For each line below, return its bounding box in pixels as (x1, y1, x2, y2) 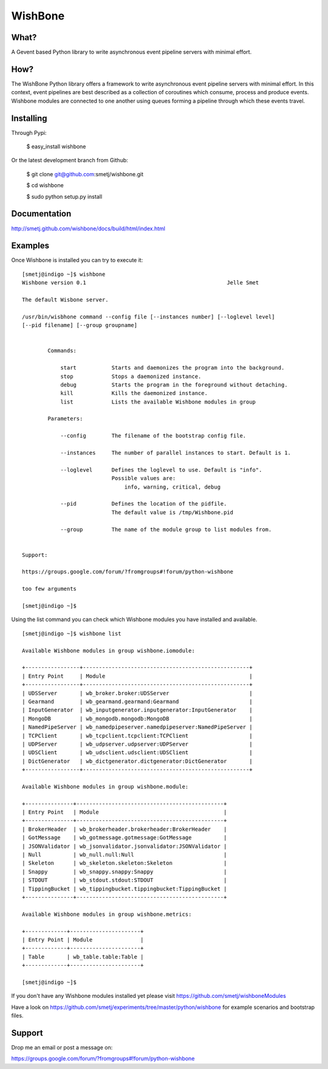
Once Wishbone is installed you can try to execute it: (11, 256, 143, 264)
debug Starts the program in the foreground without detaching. (60, 381, 288, 388)
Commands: (47, 347, 77, 354)
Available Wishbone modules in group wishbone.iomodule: (22, 647, 196, 654)
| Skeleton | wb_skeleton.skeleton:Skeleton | (22, 860, 227, 867)
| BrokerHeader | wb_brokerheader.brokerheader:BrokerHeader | (22, 825, 227, 833)
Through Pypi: (11, 129, 47, 136)
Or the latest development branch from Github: (11, 157, 129, 164)
